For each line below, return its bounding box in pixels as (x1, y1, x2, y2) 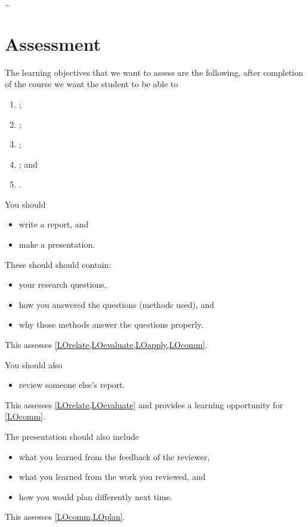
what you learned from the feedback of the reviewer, (19, 450, 210, 463)
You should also (5, 358, 63, 371)
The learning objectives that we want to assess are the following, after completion (5, 66, 303, 78)
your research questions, (19, 278, 107, 291)
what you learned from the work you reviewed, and (19, 470, 206, 483)
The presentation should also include (5, 430, 139, 442)
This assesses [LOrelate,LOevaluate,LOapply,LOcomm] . (5, 338, 208, 351)
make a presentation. (19, 238, 96, 251)
